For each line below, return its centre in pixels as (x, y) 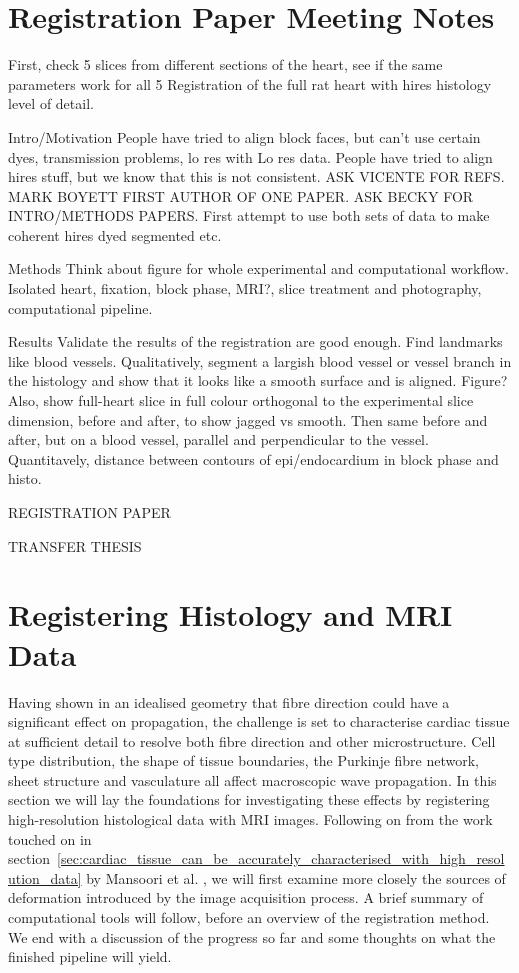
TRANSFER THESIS (75, 545)
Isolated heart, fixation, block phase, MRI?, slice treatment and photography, (245, 288)
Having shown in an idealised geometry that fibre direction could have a (229, 701)
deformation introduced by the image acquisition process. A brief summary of (246, 897)
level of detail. (51, 103)
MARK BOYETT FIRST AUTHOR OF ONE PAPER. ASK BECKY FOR (241, 195)
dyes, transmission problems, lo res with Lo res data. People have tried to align (250, 156)
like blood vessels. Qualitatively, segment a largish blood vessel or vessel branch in (260, 360)
